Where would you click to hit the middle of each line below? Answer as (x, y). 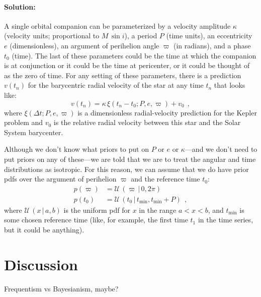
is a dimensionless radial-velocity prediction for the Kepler (167, 112)
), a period (141, 36)
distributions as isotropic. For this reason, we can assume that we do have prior (126, 169)
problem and (24, 122)
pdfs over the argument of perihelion (60, 179)
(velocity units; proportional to (52, 36)
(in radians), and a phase (212, 45)
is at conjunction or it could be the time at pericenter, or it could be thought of (127, 65)
